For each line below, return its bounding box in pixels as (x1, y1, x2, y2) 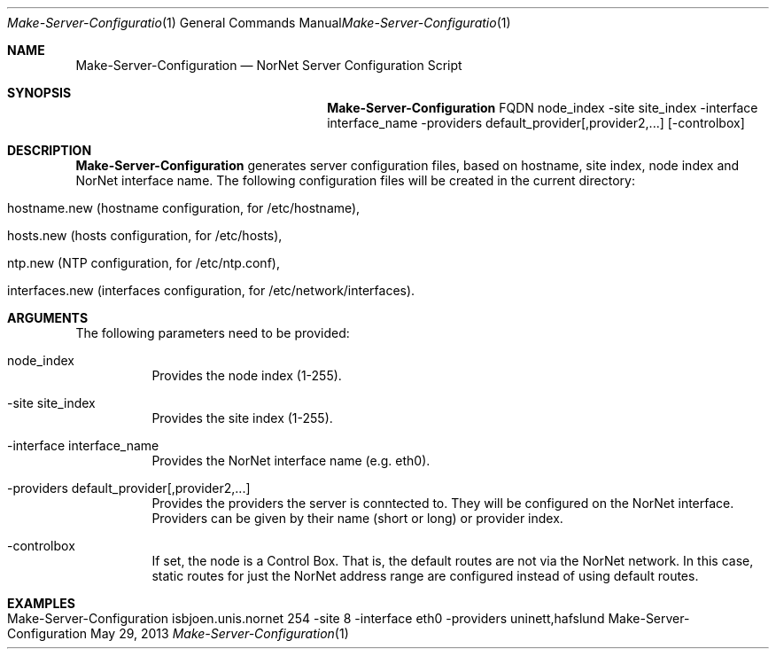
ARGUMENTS (7, 310, 89, 325)
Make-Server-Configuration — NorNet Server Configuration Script (75, 58, 462, 73)
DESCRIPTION (7, 143, 92, 158)
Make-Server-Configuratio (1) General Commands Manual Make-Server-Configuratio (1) (7, 15, 511, 30)
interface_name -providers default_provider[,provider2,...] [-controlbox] (327, 115, 745, 130)
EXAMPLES (7, 596, 75, 611)
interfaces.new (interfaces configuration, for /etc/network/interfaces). (7, 283, 415, 298)
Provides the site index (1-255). (151, 410, 333, 426)
